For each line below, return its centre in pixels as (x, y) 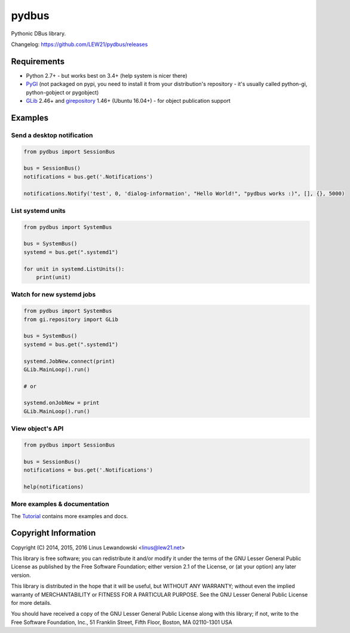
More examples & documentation (60, 504)
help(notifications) (53, 487)
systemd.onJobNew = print (62, 403)
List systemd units (38, 210)
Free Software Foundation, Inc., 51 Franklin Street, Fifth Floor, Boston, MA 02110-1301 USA (122, 622)
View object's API (37, 429)
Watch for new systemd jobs (53, 295)
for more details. (31, 603)
